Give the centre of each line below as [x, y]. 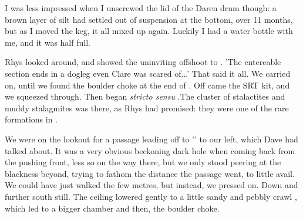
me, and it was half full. [48, 42]
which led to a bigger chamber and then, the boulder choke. [112, 208]
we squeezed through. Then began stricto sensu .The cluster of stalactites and [145, 96]
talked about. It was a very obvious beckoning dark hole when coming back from [150, 150]
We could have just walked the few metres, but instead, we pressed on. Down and [151, 185]
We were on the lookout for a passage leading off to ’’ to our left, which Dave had [151, 139]
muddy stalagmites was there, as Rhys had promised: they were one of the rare [147, 108]
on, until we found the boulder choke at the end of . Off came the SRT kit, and [147, 85]
